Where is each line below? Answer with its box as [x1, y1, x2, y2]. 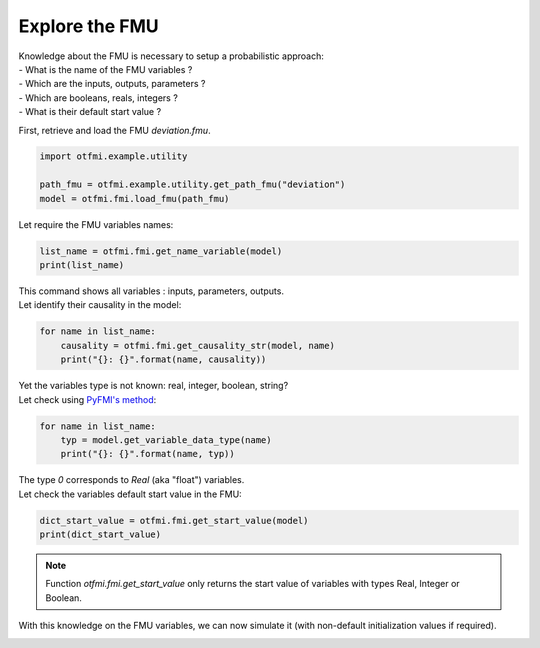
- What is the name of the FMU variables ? [18, 63, 193, 75]
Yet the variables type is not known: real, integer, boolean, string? [18, 380, 289, 392]
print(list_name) [39, 260, 125, 271]
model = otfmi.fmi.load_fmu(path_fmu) [39, 193, 230, 204]
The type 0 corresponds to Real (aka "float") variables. [18, 474, 245, 486]
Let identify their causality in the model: [18, 299, 182, 311]
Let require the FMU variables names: [18, 218, 174, 230]
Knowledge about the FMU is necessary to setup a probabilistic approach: [18, 50, 325, 62]
